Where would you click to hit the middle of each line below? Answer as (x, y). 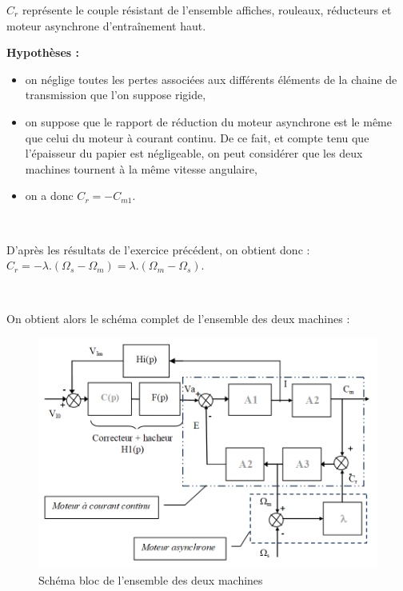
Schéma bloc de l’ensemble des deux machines (151, 579)
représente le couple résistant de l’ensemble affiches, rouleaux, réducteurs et (207, 10)
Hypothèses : (43, 52)
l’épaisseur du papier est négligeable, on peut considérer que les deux (194, 153)
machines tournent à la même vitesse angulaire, (141, 168)
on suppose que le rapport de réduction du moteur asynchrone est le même (209, 121)
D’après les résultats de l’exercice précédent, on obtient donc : (158, 249)
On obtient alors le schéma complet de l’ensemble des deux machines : (178, 319)
